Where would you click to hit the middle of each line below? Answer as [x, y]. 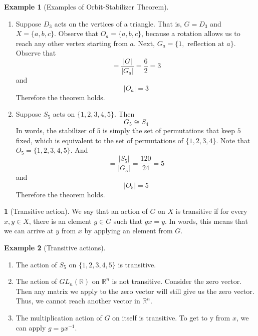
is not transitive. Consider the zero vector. [177, 281]
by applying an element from [128, 231]
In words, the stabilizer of [55, 130]
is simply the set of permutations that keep [169, 130]
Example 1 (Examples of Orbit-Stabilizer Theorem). [86, 7]
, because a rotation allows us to [191, 33]
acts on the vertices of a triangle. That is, [118, 23]
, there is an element [60, 221]
